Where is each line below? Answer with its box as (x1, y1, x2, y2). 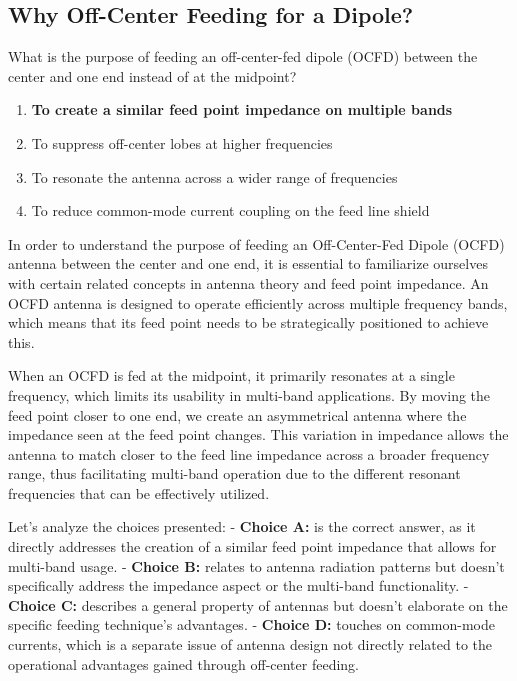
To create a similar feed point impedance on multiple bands (31, 99, 453, 120)
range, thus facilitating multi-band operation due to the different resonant (8, 463, 461, 484)
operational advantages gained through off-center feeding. (8, 653, 359, 674)
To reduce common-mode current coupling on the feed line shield (31, 200, 430, 221)
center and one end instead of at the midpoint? (8, 65, 297, 86)
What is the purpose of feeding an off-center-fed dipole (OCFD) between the (8, 46, 478, 67)
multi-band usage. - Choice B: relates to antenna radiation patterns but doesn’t (8, 555, 505, 576)
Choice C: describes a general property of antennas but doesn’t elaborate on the (8, 594, 508, 615)
